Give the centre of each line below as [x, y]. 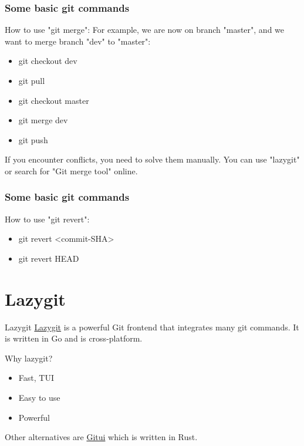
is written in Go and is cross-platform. [74, 338]
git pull [32, 80]
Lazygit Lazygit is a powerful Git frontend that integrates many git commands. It [152, 327]
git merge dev [43, 120]
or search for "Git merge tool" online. [71, 170]
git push [33, 139]
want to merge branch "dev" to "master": [78, 41]
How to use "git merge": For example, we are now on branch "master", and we [145, 30]
